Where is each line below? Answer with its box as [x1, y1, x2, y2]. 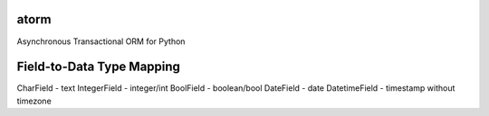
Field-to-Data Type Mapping [16, 59, 181, 75]
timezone [16, 95, 52, 106]
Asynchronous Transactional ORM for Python [16, 36, 186, 47]
